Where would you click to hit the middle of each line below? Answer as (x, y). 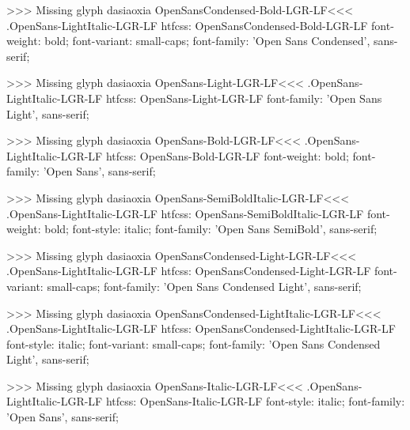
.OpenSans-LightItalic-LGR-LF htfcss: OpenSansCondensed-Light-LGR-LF (189, 271)
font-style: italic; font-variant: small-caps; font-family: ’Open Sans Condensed (194, 343)
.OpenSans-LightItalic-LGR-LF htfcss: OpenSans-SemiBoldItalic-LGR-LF (185, 213)
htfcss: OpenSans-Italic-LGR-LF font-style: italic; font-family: (255, 401)
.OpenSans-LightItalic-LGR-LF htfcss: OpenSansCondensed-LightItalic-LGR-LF (201, 328)
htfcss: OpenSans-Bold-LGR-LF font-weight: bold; (227, 155)
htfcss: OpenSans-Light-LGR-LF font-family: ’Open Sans (244, 98)
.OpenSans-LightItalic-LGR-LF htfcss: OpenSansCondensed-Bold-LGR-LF (187, 25)
